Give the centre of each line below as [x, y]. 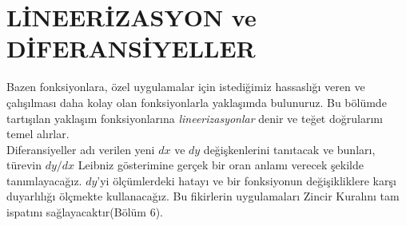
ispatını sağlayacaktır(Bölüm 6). [85, 212]
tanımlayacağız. [44, 180]
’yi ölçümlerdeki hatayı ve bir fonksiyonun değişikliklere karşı [247, 180]
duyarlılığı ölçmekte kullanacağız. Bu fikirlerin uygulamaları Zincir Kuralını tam [203, 196]
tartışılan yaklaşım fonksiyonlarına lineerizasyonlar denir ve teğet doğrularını [195, 118]
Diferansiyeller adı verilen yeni [81, 149]
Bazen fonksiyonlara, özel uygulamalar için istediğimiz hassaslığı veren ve [186, 87]
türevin [24, 165]
